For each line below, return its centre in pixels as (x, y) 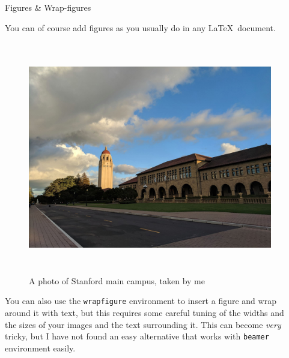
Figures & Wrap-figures (48, 7)
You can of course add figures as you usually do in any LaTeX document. (140, 27)
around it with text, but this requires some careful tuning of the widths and (144, 313)
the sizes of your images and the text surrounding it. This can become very (143, 324)
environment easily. (40, 348)
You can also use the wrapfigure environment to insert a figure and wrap (141, 301)
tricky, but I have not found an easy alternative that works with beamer (137, 336)
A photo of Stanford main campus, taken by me (117, 280)
